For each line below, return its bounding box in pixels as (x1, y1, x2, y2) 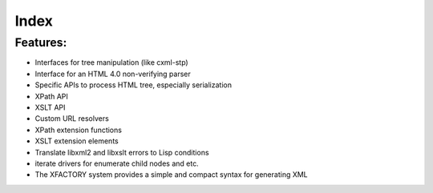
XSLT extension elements (34, 136, 119, 146)
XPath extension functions (34, 125, 122, 135)
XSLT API (34, 103, 66, 112)
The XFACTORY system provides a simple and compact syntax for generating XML (34, 170, 308, 179)
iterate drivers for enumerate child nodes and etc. (34, 159, 200, 168)
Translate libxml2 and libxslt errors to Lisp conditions (34, 147, 209, 157)
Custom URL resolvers (34, 114, 110, 123)
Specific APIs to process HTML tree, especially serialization (34, 80, 233, 90)
